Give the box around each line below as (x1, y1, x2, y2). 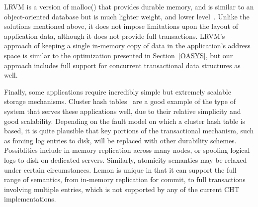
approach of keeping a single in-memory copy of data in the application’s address (4, 40, 251, 51)
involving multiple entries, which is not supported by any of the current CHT (4, 184, 240, 194)
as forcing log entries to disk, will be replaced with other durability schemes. (4, 135, 237, 145)
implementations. (4, 194, 56, 204)
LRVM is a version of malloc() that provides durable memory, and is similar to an (4, 1, 254, 11)
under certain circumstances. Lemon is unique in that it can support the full (4, 164, 237, 175)
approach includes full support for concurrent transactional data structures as (4, 60, 241, 70)
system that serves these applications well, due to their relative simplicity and (4, 105, 241, 116)
